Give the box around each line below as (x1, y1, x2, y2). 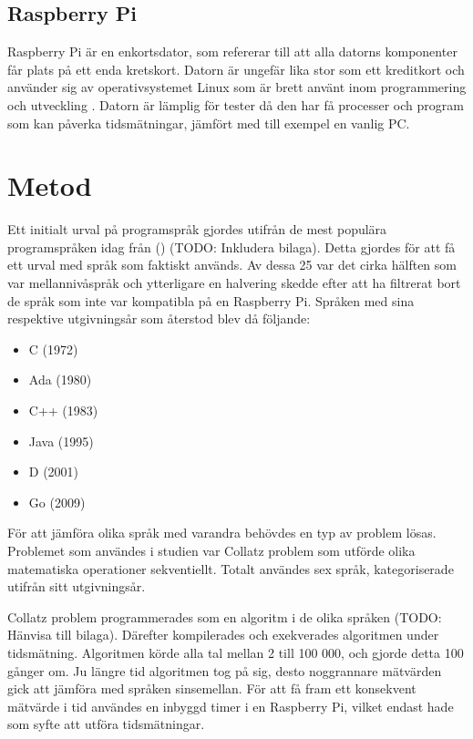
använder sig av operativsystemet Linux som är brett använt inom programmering (7, 77, 467, 97)
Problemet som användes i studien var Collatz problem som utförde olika (7, 541, 416, 560)
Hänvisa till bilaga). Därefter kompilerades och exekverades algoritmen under (7, 625, 439, 644)
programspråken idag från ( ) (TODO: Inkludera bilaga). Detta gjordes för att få (7, 237, 456, 256)
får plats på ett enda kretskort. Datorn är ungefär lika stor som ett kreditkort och (7, 59, 465, 78)
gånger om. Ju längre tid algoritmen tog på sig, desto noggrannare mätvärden (7, 661, 442, 680)
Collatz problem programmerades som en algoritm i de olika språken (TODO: (7, 607, 442, 626)
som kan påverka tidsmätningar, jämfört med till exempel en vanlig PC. (7, 113, 410, 132)
